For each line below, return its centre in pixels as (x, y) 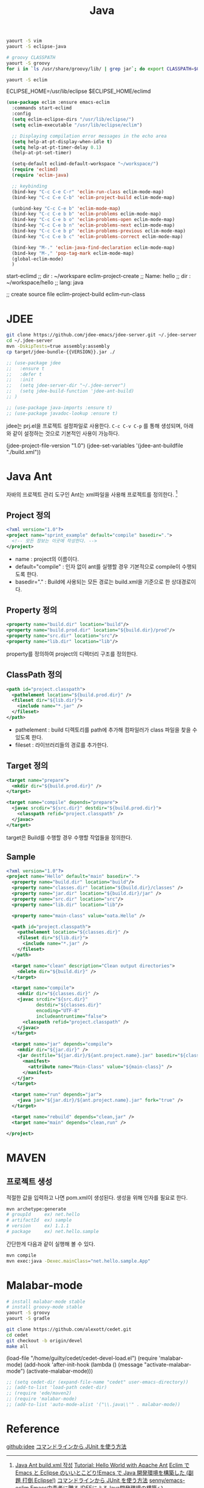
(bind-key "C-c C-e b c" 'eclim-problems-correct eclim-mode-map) (97, 236)
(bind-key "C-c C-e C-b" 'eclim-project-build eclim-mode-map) (93, 197)
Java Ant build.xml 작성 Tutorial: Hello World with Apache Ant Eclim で (102, 1465)
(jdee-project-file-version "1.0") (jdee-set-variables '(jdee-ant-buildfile (95, 445)
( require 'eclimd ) (35, 170)
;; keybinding (29, 186)
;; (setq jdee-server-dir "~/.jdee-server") (66, 386)
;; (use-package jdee (34, 363)
